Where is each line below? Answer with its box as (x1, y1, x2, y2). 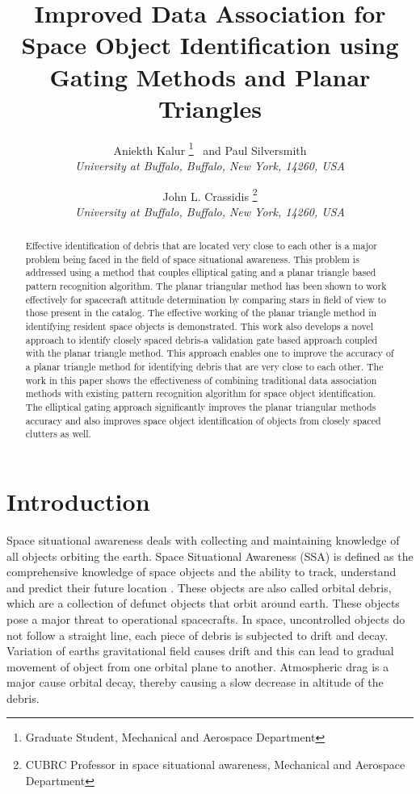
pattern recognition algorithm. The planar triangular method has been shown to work (25, 279, 387, 293)
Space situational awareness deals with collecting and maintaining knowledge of (6, 531, 400, 548)
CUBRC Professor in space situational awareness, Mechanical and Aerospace (25, 756, 405, 773)
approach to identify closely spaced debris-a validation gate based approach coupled (25, 332, 378, 346)
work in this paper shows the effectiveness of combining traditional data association (25, 373, 377, 387)
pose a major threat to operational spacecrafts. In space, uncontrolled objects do (6, 610, 405, 627)
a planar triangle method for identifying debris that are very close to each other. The (25, 360, 384, 374)
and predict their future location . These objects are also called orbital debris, (6, 579, 392, 595)
